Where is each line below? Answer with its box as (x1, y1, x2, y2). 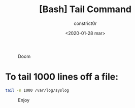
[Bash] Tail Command (39, 4, 132, 15)
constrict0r (73, 20, 97, 26)
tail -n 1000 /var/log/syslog (5, 88, 70, 93)
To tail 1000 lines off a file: (5, 71, 119, 83)
